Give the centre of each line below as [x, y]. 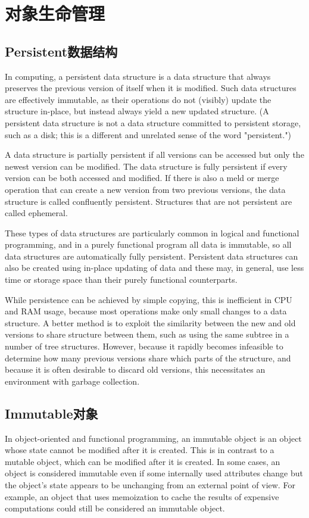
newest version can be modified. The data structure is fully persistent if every [146, 166]
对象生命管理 [55, 13]
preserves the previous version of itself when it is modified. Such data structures [151, 88]
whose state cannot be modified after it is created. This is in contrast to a [140, 450]
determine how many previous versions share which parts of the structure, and [148, 358]
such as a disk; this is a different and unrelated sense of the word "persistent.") [148, 134]
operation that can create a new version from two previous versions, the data [145, 189]
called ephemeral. [36, 213]
